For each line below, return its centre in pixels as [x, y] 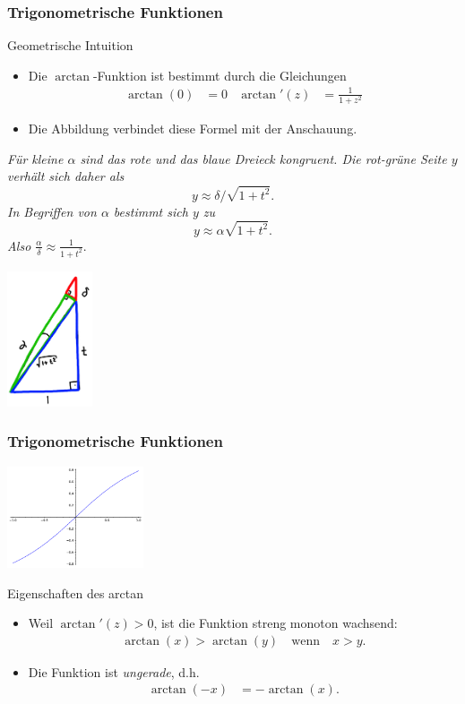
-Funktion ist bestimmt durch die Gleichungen [220, 75]
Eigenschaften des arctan [76, 592]
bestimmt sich [151, 211]
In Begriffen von [52, 211]
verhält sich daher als [66, 176]
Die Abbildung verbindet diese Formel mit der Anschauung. [193, 129]
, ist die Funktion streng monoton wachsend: [276, 623]
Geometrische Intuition [70, 45]
